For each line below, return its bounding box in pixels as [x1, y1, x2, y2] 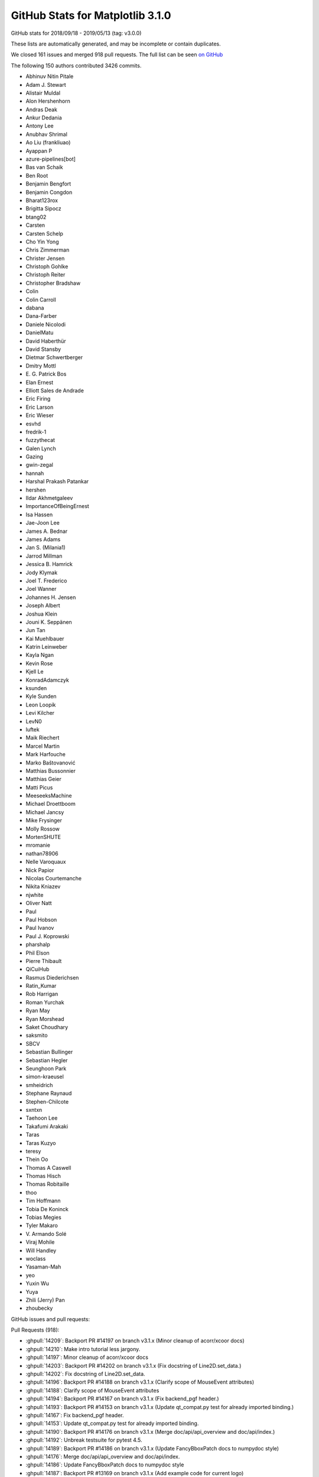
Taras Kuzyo [25, 1139, 56, 1146]
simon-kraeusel [25, 1073, 64, 1081]
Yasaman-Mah [25, 1263, 61, 1270]
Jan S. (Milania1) [25, 544, 66, 551]
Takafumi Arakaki [25, 1123, 68, 1130]
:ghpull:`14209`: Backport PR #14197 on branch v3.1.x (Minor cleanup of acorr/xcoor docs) [25, 1337, 245, 1344]
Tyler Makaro [25, 1222, 58, 1229]
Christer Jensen [25, 255, 65, 262]
